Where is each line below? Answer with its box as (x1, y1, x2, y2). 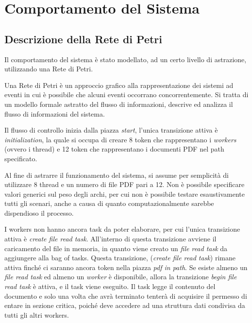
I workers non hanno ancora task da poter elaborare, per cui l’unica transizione (4, 224, 240, 234)
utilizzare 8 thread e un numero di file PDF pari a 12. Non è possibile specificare (4, 179, 245, 189)
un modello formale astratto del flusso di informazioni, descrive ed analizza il (4, 99, 233, 109)
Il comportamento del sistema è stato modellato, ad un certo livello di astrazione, (4, 54, 247, 64)
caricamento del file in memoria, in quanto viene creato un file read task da (4, 243, 228, 253)
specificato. (4, 153, 37, 163)
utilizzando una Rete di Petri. (4, 64, 93, 74)
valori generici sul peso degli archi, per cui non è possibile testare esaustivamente (4, 188, 245, 199)
